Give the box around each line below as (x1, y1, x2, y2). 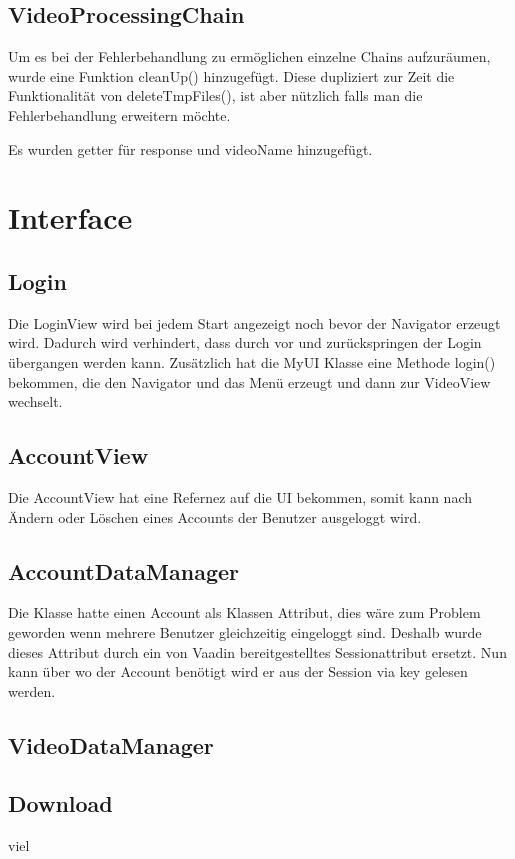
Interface (8, 197, 133, 238)
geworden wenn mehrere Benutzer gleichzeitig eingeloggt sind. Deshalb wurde (8, 621, 482, 642)
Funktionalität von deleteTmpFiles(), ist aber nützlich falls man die (8, 85, 423, 106)
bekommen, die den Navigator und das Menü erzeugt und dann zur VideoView (8, 371, 491, 392)
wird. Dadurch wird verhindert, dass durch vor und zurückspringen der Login (8, 332, 482, 353)
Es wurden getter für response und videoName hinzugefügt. (8, 138, 373, 159)
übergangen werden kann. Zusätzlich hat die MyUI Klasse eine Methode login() (8, 351, 496, 372)
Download (8, 788, 113, 819)
